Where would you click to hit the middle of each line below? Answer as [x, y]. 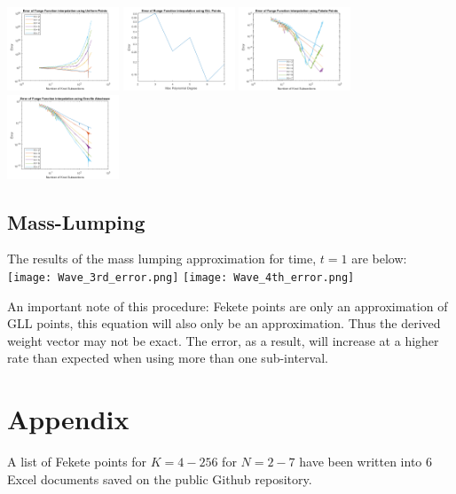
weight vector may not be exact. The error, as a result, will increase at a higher [223, 340]
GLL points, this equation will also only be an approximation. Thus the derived [224, 323]
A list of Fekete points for [77, 462]
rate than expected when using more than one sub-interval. [168, 358]
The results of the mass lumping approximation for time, [162, 259]
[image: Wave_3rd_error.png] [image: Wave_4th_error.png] [181, 277]
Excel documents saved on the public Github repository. [160, 478]
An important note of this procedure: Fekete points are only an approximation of [228, 306]
